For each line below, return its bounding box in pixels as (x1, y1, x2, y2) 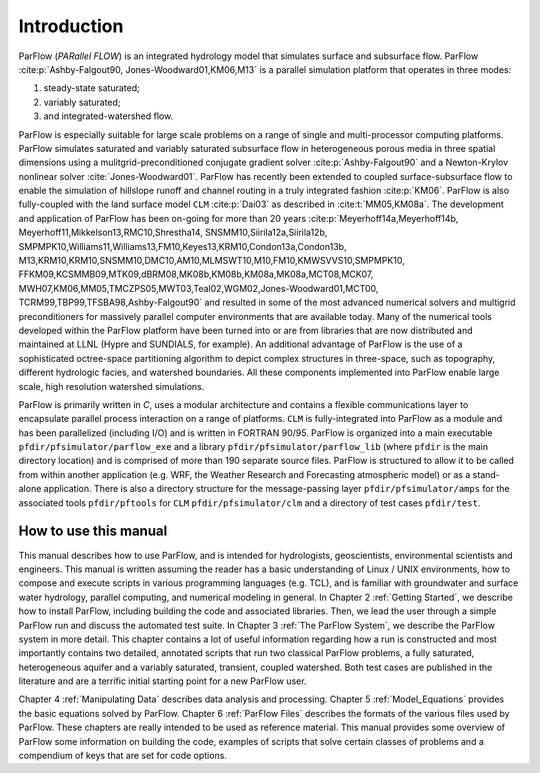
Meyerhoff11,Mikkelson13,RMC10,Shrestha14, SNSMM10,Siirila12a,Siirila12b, (18, 226, 328, 239)
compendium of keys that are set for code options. (18, 750, 227, 762)
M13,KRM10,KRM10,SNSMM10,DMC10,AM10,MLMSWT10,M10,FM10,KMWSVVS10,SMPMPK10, (18, 255, 405, 267)
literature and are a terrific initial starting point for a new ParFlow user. (18, 675, 307, 687)
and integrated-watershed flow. (43, 110, 174, 122)
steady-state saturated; (43, 82, 140, 94)
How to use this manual (18, 523, 168, 540)
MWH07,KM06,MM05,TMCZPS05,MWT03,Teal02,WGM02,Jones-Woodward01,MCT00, (18, 282, 379, 294)
